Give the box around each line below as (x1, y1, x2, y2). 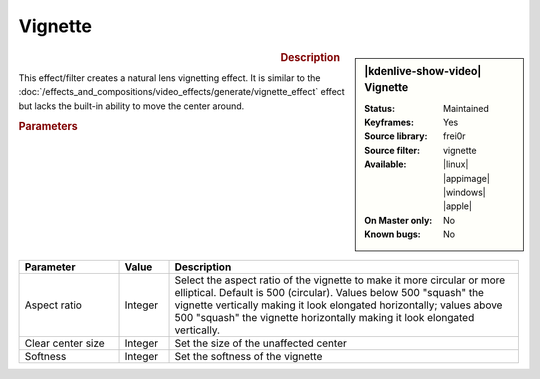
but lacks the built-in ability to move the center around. (18, 100, 245, 112)
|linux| (443, 158, 469, 170)
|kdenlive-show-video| (364, 64, 482, 78)
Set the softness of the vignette (174, 349, 323, 363)
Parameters (18, 120, 79, 134)
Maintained (443, 102, 490, 114)
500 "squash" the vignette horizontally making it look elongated (174, 310, 475, 324)
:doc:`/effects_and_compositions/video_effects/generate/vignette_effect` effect (18, 86, 345, 98)
